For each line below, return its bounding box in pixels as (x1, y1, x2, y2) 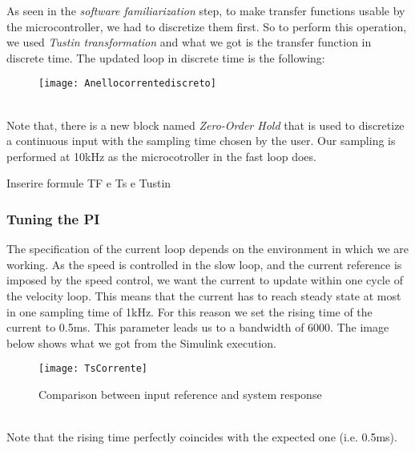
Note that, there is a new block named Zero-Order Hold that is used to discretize (6, 116, 405, 133)
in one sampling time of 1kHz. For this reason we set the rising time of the (6, 303, 373, 320)
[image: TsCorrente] (38, 363, 148, 375)
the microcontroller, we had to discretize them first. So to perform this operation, (6, 18, 407, 34)
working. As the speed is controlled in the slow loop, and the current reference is (6, 256, 402, 272)
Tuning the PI (6, 208, 100, 228)
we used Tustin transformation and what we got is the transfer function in (6, 34, 372, 50)
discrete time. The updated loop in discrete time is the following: (6, 49, 325, 66)
